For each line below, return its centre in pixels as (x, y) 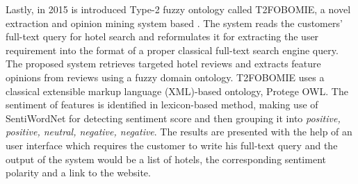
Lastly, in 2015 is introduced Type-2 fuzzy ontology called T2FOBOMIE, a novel (178, 9)
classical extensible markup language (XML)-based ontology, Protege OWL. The (177, 91)
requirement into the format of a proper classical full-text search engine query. (172, 50)
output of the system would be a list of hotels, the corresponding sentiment (166, 159)
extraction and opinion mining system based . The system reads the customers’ (174, 23)
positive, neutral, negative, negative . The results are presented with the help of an (179, 132)
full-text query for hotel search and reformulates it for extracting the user (162, 36)
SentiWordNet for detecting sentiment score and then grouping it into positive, (173, 118)
